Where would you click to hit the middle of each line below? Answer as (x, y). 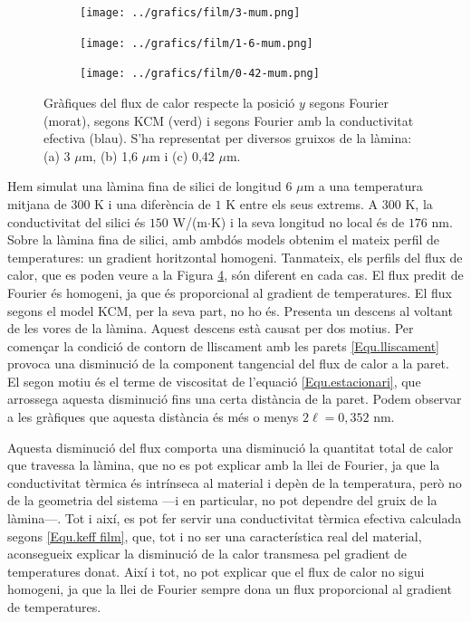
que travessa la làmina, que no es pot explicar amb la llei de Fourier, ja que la (224, 465)
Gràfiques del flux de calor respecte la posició (169, 102)
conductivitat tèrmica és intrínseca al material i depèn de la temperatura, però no (235, 482)
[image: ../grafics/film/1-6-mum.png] (197, 43)
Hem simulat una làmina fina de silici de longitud (144, 186)
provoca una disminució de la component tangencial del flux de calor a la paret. (228, 364)
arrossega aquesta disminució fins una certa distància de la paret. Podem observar (235, 399)
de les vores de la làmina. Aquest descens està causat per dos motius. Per (211, 328)
